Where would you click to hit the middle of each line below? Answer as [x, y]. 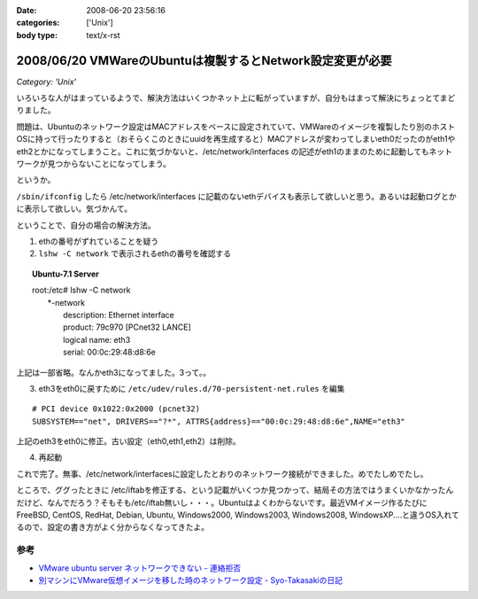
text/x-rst [103, 35]
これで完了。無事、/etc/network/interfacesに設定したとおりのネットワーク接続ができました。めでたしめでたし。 [222, 473]
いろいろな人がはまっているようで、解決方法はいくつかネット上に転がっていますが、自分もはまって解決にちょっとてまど [236, 98]
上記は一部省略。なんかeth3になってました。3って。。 [114, 372]
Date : [27, 10]
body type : [37, 35]
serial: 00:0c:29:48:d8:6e [110, 352]
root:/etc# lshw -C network [81, 290]
